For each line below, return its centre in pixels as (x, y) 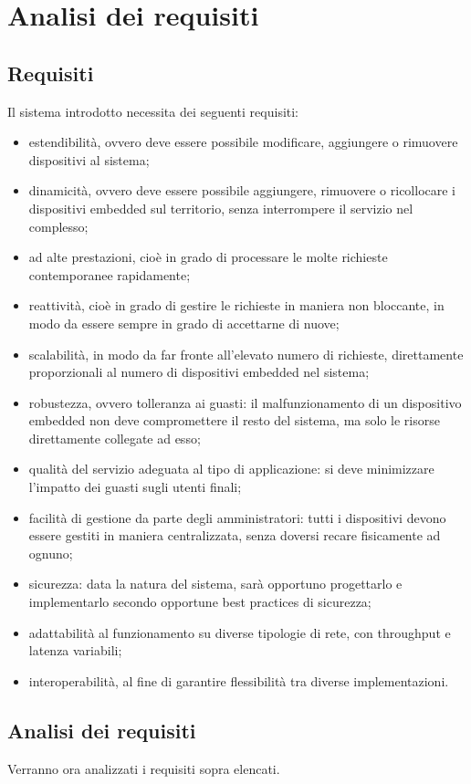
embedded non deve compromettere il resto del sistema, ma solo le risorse (234, 420)
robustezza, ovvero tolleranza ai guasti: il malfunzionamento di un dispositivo (245, 402)
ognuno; (51, 553)
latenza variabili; (75, 650)
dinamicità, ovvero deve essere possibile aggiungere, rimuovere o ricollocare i (242, 190)
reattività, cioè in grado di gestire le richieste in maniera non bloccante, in (236, 305)
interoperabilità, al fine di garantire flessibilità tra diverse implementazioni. (239, 680)
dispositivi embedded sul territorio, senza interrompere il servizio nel (221, 208)
